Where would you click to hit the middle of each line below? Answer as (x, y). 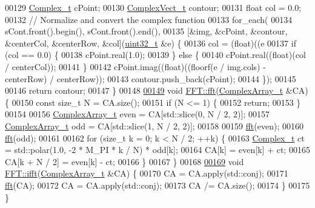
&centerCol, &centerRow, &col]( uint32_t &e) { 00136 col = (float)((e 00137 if (151, 43)
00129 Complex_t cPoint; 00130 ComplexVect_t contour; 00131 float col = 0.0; (153, 7)
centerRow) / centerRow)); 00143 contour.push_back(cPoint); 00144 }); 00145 (151, 78)
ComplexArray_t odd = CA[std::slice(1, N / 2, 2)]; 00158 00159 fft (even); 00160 (154, 125)
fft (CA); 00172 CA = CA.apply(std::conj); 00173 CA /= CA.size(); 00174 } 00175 (157, 185)
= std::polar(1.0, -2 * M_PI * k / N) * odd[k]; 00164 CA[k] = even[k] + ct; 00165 (157, 150)
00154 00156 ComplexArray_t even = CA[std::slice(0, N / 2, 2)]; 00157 (137, 114)
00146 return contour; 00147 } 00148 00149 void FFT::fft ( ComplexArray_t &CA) (157, 90)
